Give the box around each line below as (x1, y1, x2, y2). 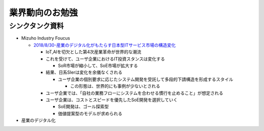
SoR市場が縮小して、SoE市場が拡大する (58, 63, 138, 68)
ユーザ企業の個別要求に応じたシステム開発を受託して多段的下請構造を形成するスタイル (58, 76, 233, 82)
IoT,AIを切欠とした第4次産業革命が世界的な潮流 (45, 49, 142, 55)
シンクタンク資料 (9, 22, 64, 30)
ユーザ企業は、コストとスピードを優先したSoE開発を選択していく (45, 97, 178, 103)
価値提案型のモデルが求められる (58, 110, 122, 116)
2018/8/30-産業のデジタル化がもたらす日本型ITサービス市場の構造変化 (33, 42, 176, 48)
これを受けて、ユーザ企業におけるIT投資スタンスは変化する (45, 56, 165, 62)
